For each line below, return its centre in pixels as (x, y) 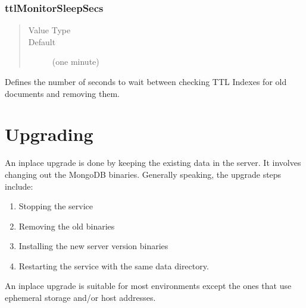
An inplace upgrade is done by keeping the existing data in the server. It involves (153, 163)
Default (42, 41)
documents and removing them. (63, 93)
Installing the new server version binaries (93, 246)
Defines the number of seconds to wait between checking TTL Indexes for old (146, 81)
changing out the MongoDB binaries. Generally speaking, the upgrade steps (143, 174)
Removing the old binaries (67, 226)
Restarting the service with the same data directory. (114, 265)
